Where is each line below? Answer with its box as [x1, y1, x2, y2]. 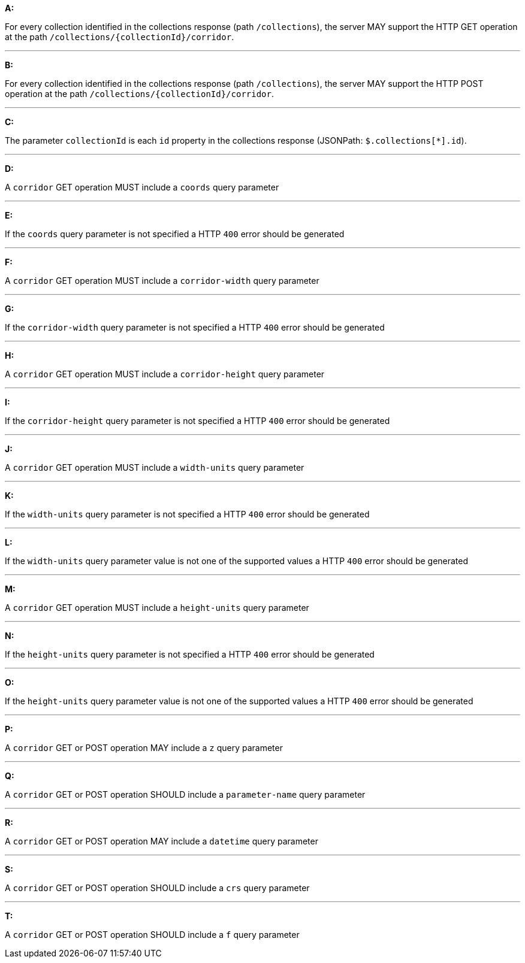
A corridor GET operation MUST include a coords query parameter [5, 182, 279, 192]
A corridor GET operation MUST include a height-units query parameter [5, 602, 309, 613]
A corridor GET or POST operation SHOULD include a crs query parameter [5, 883, 310, 893]
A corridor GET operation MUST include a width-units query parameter [5, 462, 304, 473]
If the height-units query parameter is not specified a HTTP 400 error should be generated [5, 649, 375, 659]
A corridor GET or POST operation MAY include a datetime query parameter [5, 836, 318, 846]
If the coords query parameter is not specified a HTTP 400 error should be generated [5, 229, 345, 239]
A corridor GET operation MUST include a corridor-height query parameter [5, 369, 325, 379]
